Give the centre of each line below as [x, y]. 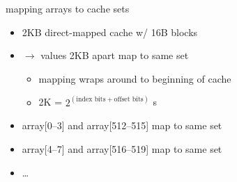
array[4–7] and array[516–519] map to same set [122, 149]
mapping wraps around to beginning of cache [135, 78]
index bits [91, 100]
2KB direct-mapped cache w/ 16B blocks [110, 32]
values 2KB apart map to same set [115, 55]
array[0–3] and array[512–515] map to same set [122, 125]
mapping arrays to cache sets [68, 8]
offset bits [129, 100]
